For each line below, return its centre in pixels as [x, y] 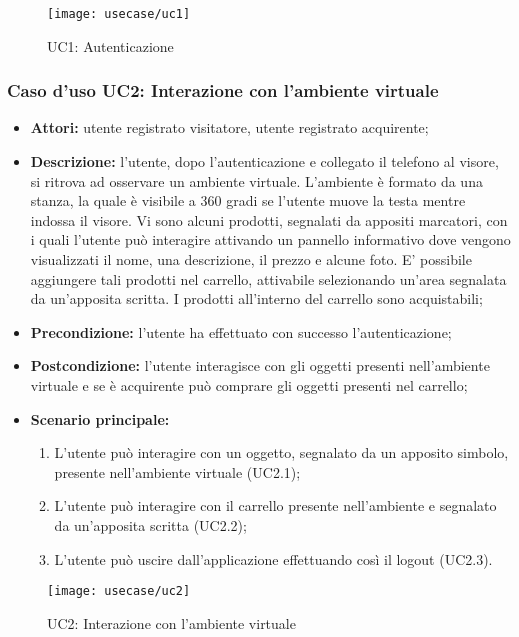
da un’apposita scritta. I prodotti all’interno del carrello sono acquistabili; [256, 298]
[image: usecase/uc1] [119, 14]
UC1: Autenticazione [110, 45]
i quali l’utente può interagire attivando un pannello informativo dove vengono [270, 239]
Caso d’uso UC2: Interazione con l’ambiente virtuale [223, 90]
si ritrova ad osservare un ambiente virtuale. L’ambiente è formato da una [256, 180]
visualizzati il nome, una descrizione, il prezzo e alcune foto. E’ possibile [251, 259]
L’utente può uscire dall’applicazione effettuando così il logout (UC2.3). [273, 558]
